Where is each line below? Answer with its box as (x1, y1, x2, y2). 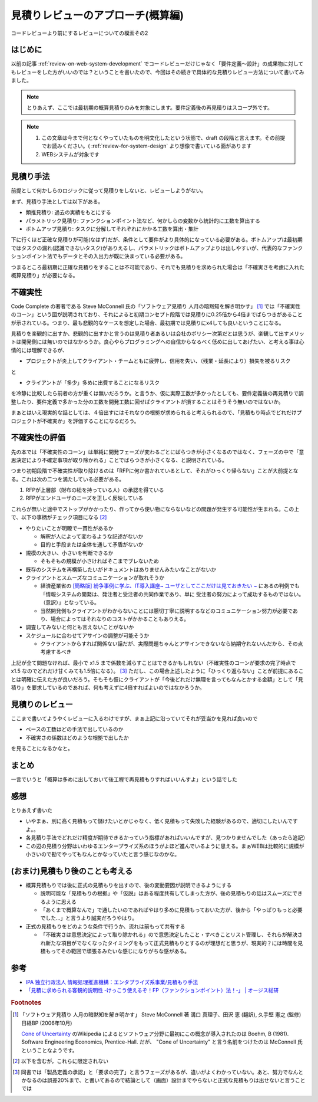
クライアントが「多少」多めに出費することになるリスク (25, 379, 160, 386)
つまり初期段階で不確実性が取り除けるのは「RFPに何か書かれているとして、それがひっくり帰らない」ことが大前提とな (11, 467, 299, 474)
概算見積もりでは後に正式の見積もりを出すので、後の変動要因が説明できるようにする (25, 881, 232, 888)
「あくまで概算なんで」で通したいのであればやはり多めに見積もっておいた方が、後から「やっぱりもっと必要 (40, 906, 303, 913)
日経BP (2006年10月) (21, 1019, 72, 1026)
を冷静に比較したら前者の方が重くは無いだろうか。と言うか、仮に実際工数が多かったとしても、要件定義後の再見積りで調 (11, 390, 304, 397)
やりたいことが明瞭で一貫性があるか (25, 524, 114, 532)
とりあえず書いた (11, 806, 52, 814)
